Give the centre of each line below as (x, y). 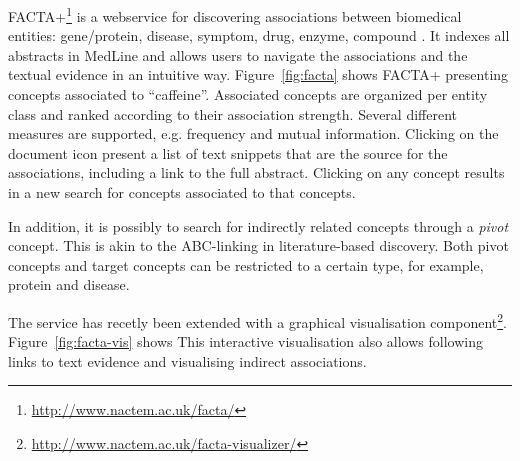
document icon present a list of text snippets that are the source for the (228, 152)
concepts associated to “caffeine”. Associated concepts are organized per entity (248, 94)
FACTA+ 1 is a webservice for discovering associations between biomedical (235, 14)
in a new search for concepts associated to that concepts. (182, 192)
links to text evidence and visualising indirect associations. (187, 360)
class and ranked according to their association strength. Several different (233, 113)
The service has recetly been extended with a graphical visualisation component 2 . (257, 320)
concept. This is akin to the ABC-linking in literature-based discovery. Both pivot (258, 245)
